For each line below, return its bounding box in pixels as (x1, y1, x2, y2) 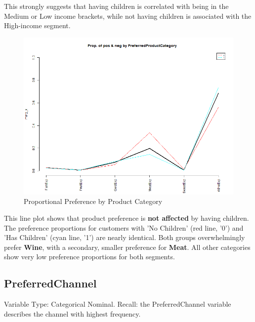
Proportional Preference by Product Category (24, 196, 163, 206)
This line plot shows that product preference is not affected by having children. (4, 212, 249, 223)
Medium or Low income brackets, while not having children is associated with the (4, 10, 252, 21)
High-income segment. (4, 20, 71, 31)
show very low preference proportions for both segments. (4, 251, 175, 262)
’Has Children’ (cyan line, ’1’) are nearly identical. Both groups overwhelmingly (4, 232, 245, 242)
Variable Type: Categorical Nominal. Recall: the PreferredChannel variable (4, 299, 231, 309)
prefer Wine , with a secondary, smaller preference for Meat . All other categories (4, 241, 251, 252)
